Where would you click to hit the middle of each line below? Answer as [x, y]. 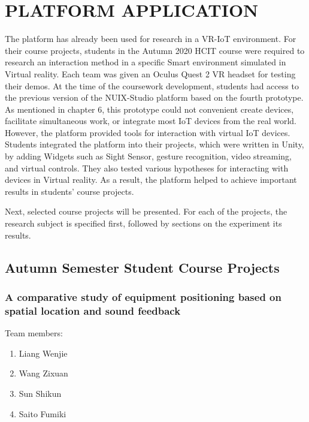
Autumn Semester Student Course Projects [142, 267]
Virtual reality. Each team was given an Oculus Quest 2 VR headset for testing [150, 73]
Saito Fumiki [43, 413]
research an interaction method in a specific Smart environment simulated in [146, 62]
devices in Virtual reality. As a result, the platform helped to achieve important [151, 180]
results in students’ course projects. [69, 191]
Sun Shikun [40, 393]
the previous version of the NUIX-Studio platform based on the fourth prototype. [154, 97]
